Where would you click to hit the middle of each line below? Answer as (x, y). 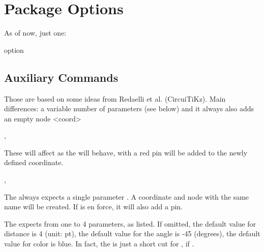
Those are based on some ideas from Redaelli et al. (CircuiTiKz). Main (115, 98)
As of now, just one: (35, 33)
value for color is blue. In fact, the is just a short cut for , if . (99, 244)
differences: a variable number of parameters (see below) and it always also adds (129, 108)
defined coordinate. (34, 162)
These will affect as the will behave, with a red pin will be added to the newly (126, 152)
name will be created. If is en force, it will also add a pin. (93, 207)
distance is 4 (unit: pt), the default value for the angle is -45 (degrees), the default (132, 233)
